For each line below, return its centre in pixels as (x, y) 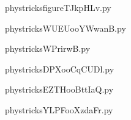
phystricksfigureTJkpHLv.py (58, 7)
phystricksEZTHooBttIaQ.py (59, 89)
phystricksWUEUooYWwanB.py (65, 28)
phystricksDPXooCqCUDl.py (60, 69)
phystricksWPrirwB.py (48, 48)
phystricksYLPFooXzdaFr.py (59, 109)
